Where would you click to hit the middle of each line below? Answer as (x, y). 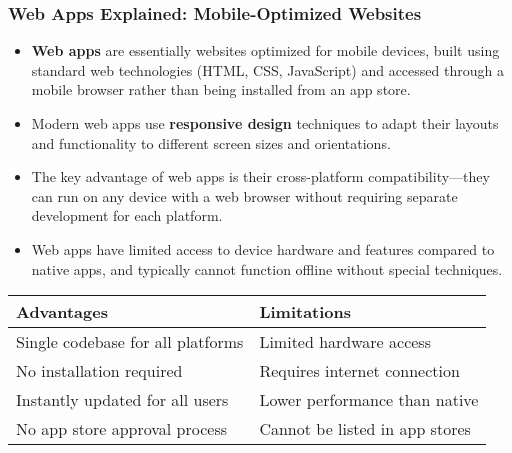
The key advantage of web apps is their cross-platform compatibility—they (260, 176)
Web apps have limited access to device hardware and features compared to (263, 248)
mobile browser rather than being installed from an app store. (221, 89)
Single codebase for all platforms (130, 342)
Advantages (62, 312)
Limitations (305, 312)
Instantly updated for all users (122, 400)
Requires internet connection (359, 371)
